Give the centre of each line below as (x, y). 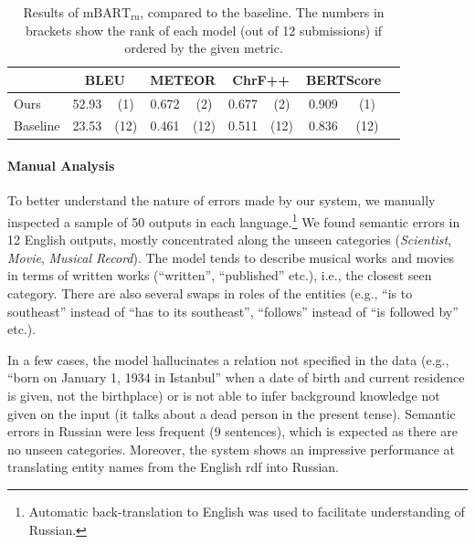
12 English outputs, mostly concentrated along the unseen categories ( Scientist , (230, 240)
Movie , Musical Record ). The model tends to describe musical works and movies (231, 257)
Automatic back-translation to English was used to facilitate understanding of (247, 511)
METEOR (183, 79)
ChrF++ (261, 79)
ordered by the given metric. (204, 48)
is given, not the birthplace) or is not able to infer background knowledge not (224, 395)
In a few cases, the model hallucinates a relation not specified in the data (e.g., (228, 359)
